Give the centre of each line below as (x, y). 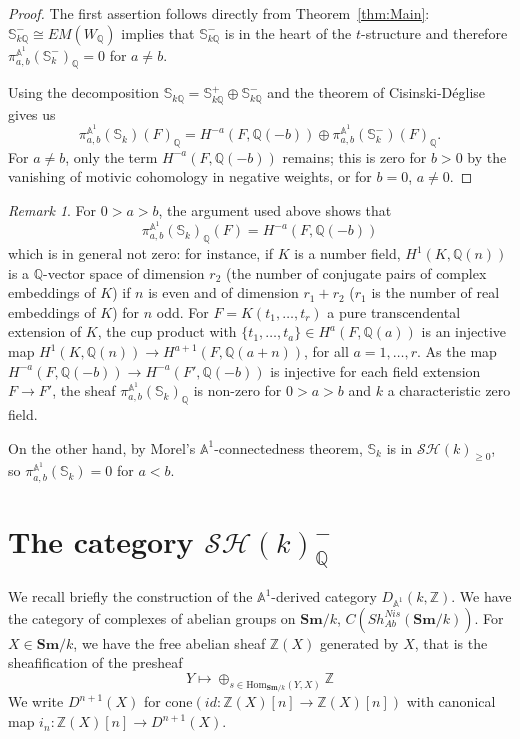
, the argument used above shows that (275, 210)
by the (487, 156)
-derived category (324, 596)
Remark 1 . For (52, 210)
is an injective (464, 331)
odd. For (182, 311)
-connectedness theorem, (288, 447)
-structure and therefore (434, 32)
